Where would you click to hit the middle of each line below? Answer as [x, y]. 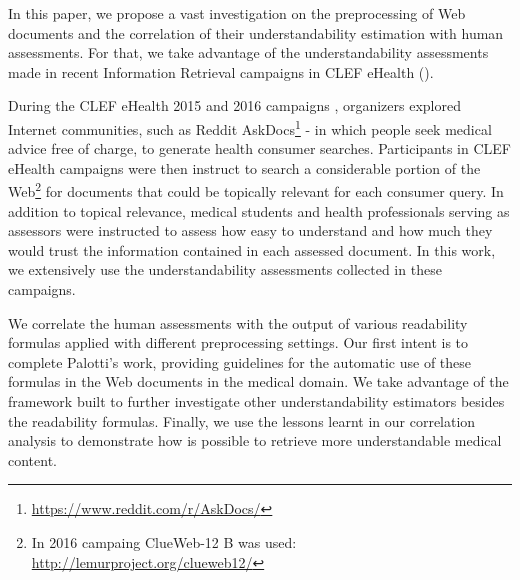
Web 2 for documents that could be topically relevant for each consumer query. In [256, 190]
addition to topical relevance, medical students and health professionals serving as [259, 210]
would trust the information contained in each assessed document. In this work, [252, 249]
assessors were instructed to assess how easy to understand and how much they [250, 230]
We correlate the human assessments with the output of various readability [238, 322]
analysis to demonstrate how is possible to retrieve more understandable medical [255, 440]
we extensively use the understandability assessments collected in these [225, 269]
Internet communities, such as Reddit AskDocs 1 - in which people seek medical [250, 127]
